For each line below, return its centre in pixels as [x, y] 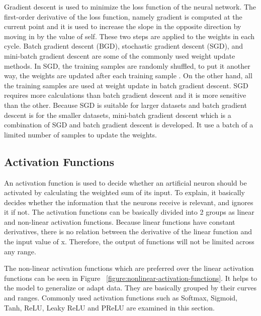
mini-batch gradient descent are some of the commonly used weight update [120, 55]
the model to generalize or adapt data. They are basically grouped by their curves [130, 288]
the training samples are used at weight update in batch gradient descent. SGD [126, 85]
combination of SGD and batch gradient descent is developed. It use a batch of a [129, 125]
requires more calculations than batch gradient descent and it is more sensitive [125, 95]
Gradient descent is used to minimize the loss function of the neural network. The [130, 7]
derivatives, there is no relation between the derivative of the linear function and [128, 231]
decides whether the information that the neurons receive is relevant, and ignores [129, 202]
